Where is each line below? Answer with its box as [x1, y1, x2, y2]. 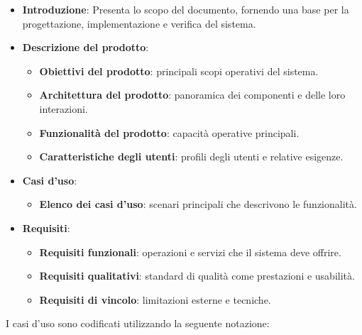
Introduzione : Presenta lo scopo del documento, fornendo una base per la [22, 2, 349, 16]
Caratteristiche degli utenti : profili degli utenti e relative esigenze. [39, 149, 344, 164]
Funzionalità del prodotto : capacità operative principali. [39, 125, 300, 140]
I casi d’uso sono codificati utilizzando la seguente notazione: [6, 316, 270, 331]
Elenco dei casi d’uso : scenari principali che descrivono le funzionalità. [39, 197, 357, 212]
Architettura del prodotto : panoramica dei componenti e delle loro [39, 87, 346, 102]
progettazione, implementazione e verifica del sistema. [22, 16, 256, 31]
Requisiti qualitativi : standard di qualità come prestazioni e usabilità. [39, 268, 355, 283]
